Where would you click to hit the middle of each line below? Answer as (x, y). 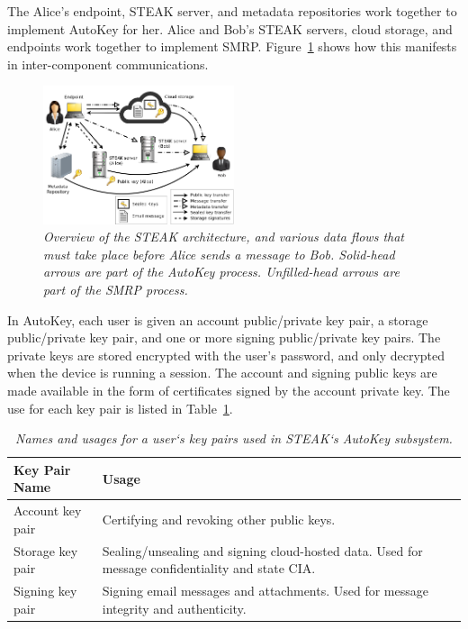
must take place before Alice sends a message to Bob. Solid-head (219, 254)
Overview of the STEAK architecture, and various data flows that (224, 237)
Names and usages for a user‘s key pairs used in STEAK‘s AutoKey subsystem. (234, 438)
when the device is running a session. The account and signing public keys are (222, 373)
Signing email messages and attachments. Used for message (265, 591)
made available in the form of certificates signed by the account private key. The (229, 390)
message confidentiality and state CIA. (209, 568)
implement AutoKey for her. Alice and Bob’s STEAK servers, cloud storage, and (230, 28)
